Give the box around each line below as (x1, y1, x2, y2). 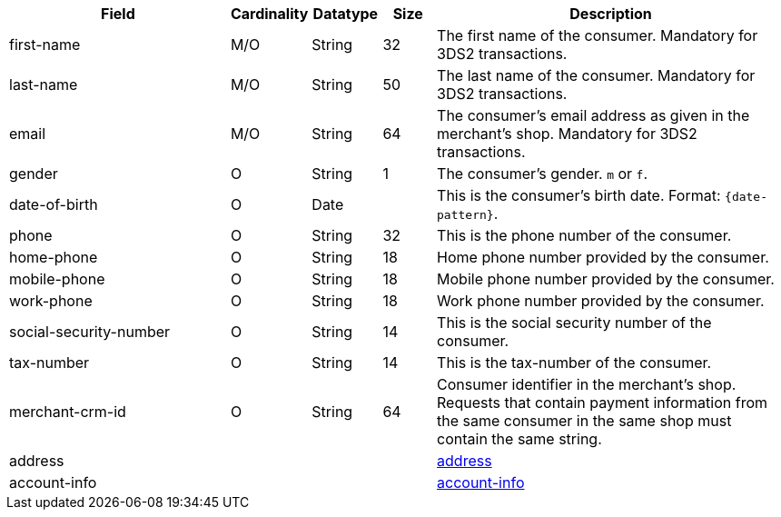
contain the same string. (437, 430, 602, 448)
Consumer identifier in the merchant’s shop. (437, 375, 737, 393)
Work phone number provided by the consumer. (437, 292, 765, 310)
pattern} (437, 208, 494, 222)
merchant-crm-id (9, 403, 126, 421)
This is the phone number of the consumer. (437, 226, 732, 244)
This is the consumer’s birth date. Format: (437, 186, 721, 204)
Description (569, 5, 652, 23)
